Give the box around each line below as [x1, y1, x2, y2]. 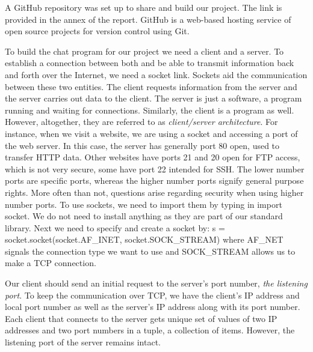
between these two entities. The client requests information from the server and [5, 80, 297, 93]
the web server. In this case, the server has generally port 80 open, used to [5, 139, 280, 151]
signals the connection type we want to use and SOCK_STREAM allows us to [5, 244, 296, 257]
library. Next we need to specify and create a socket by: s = [5, 221, 225, 234]
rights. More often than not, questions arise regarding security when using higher [5, 186, 304, 198]
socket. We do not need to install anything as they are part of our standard [5, 210, 283, 222]
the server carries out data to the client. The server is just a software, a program [5, 92, 302, 105]
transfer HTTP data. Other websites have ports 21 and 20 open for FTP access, [5, 151, 300, 163]
